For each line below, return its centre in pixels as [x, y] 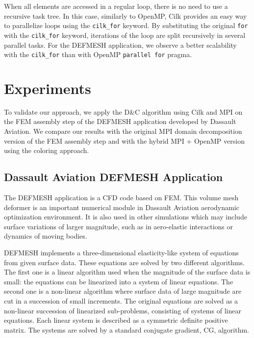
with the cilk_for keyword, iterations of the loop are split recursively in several [125, 35]
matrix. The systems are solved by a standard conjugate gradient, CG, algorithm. [127, 329]
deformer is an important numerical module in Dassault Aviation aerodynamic [122, 207]
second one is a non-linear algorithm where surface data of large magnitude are [123, 291]
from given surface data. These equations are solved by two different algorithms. [124, 262]
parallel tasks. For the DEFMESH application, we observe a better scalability [120, 45]
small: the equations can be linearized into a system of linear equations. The [119, 281]
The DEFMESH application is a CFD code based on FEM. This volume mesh [121, 198]
